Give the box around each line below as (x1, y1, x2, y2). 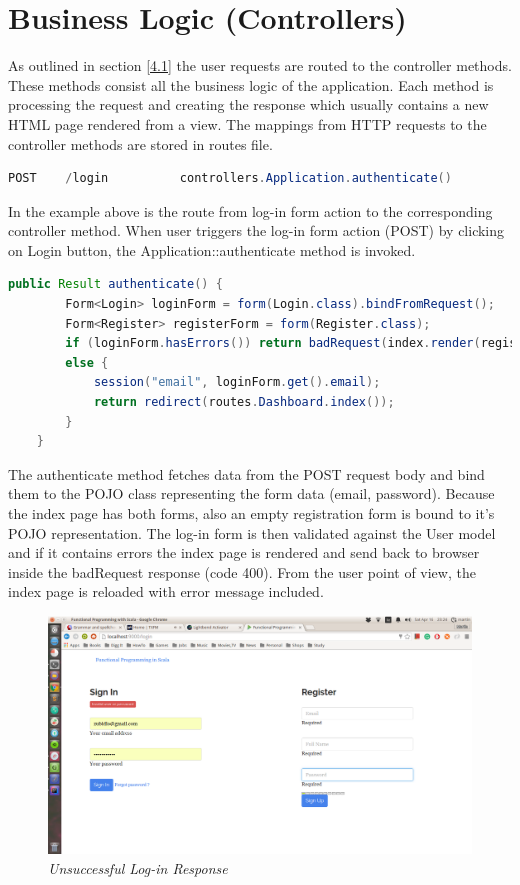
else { (65, 355, 109, 370)
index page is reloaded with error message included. (8, 581, 324, 602)
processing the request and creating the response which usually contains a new (8, 94, 489, 115)
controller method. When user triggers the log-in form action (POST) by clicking (8, 220, 505, 241)
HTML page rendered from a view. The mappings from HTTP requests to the (8, 113, 487, 134)
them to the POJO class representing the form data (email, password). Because (8, 483, 495, 504)
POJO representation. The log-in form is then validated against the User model (8, 522, 496, 543)
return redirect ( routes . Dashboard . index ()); (93, 395, 395, 410)
